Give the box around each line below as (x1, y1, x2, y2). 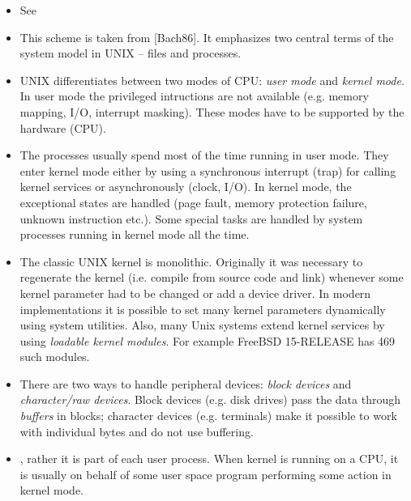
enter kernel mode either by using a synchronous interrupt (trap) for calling (19, 162, 396, 179)
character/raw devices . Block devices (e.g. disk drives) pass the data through (19, 391, 401, 408)
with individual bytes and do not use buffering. (19, 422, 254, 439)
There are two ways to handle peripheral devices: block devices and (19, 375, 352, 392)
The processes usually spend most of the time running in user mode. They (19, 146, 389, 163)
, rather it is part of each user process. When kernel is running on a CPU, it (19, 450, 399, 467)
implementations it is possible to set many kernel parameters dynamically (19, 300, 386, 317)
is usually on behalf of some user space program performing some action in (19, 465, 392, 482)
